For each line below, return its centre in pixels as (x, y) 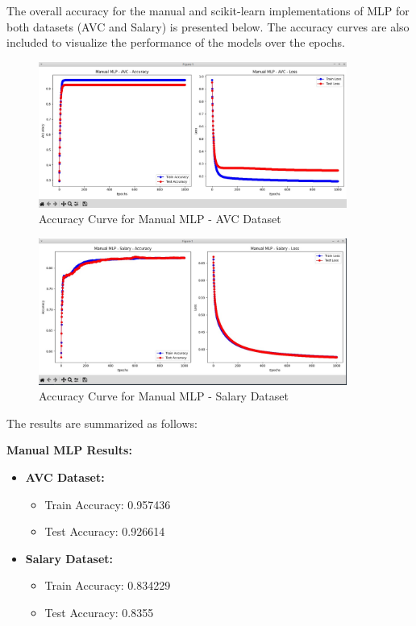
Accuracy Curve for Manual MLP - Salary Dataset (164, 396)
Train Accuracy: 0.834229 (108, 585)
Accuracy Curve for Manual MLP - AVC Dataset (160, 219)
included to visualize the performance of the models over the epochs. (176, 42)
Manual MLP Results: (69, 450)
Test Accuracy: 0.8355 (99, 612)
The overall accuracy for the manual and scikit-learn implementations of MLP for (208, 10)
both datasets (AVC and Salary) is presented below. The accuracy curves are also (208, 26)
